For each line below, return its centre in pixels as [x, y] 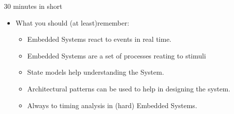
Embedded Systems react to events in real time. [99, 39]
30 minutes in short [33, 6]
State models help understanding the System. [96, 72]
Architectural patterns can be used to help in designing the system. [129, 88]
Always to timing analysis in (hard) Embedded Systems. [112, 105]
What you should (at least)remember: [72, 22]
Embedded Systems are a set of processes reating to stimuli [117, 55]
